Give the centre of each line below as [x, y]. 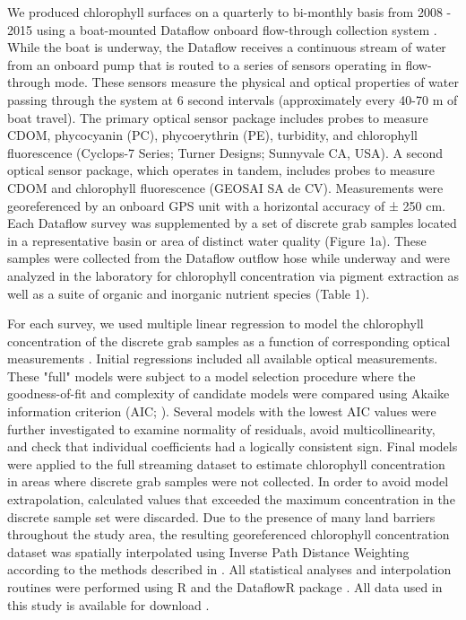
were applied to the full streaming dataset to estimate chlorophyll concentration [226, 463]
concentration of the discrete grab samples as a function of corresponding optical [229, 341]
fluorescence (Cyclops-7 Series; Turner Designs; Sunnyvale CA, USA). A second [225, 152]
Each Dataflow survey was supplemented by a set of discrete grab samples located [232, 223]
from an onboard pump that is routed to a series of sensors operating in [204, 64]
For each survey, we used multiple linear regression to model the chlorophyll [216, 323]
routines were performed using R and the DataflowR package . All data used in [225, 587]
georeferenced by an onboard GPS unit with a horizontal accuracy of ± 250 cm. [226, 205]
